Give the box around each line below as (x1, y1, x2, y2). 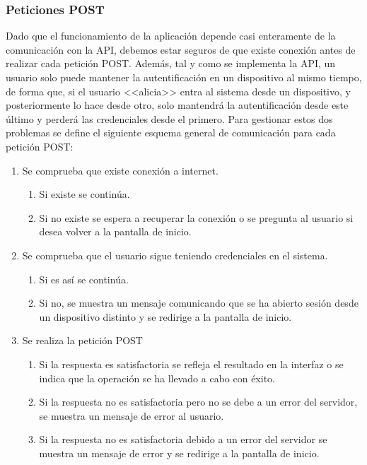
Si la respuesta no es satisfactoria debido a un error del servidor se (39, 432, 327, 447)
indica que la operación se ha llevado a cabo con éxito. (39, 370, 275, 385)
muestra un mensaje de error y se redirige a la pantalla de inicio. (39, 445, 320, 460)
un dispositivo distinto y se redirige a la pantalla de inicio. (39, 309, 292, 324)
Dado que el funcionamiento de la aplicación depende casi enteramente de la (6, 28, 336, 43)
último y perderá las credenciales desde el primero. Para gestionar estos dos (6, 111, 333, 126)
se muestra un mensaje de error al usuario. (39, 408, 224, 423)
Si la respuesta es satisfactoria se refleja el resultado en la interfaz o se (39, 356, 344, 371)
